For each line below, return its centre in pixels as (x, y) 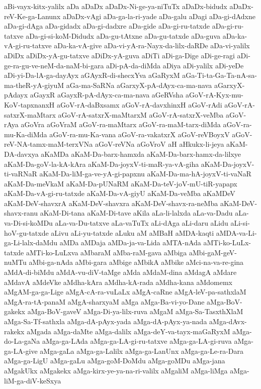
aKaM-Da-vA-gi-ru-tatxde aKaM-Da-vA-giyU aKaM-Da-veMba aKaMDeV (120, 193)
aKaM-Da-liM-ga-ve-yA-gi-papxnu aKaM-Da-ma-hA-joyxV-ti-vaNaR (145, 174)
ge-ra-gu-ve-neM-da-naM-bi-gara (54, 65)
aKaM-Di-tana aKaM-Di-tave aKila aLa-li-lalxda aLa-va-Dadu (136, 213)
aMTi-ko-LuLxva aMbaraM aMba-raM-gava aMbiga (106, 252)
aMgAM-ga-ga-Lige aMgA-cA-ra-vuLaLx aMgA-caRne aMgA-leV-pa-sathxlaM (125, 292)
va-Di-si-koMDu (28, 223)
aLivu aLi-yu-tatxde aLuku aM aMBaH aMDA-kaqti (133, 232)
